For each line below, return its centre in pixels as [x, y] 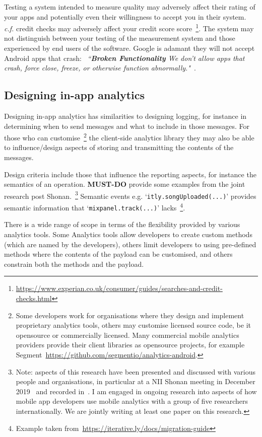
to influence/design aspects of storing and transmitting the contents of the [119, 147]
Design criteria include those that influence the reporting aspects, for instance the [130, 174]
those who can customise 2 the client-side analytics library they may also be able [129, 137]
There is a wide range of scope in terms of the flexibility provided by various [122, 224]
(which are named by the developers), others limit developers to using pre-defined [130, 244]
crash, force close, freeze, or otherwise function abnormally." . [100, 68]
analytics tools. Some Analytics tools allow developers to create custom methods [128, 234]
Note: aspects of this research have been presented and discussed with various [136, 371]
